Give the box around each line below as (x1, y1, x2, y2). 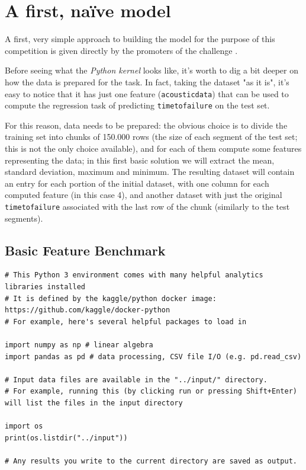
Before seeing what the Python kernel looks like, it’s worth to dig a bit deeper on (5, 64, 298, 76)
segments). (5, 212, 43, 224)
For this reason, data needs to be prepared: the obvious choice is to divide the (5, 119, 288, 131)
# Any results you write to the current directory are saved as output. (5, 456, 297, 465)
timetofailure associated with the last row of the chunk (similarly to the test (5, 200, 290, 212)
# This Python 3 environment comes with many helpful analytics (5, 271, 263, 280)
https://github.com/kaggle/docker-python (5, 306, 170, 315)
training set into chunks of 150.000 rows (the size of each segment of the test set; (5, 130, 298, 143)
